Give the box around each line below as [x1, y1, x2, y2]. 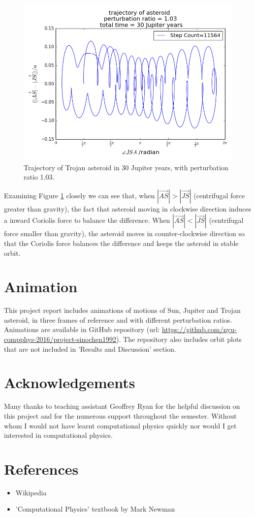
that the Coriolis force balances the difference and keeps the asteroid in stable [4, 238, 239, 248]
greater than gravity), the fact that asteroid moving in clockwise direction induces [4, 203, 252, 213]
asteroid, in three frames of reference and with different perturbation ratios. [4, 314, 232, 325]
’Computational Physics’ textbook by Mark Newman [15, 504, 175, 514]
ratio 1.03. [24, 172, 55, 182]
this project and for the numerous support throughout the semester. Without [4, 410, 237, 421]
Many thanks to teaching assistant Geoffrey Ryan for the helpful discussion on [4, 401, 240, 411]
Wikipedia [15, 487, 47, 497]
